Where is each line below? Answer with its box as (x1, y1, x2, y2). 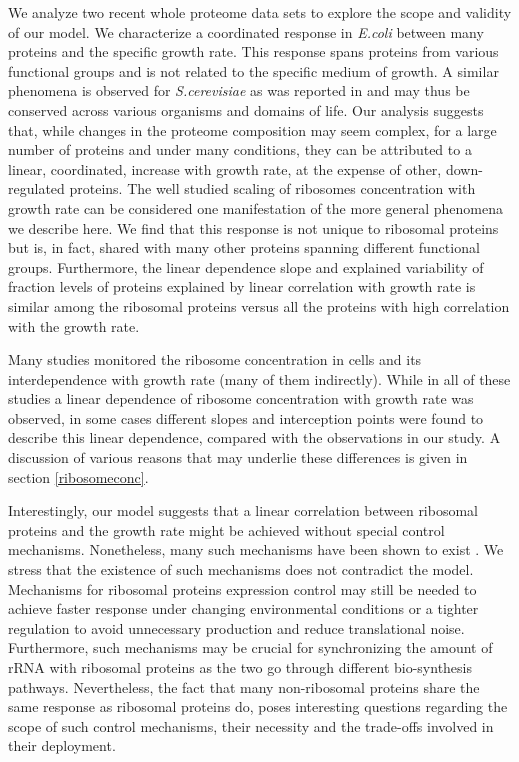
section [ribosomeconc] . (8, 466, 149, 487)
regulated (8, 178, 65, 199)
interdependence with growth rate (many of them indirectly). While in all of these (8, 368, 511, 389)
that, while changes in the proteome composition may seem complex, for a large (8, 119, 497, 140)
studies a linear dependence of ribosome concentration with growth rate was (8, 388, 474, 409)
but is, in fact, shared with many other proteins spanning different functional (8, 237, 480, 258)
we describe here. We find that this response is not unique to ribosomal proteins (8, 217, 499, 238)
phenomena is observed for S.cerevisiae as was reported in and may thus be (8, 80, 470, 101)
